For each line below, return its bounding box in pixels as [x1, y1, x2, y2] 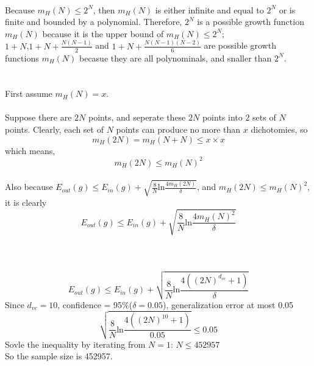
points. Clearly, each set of [5, 123, 104, 136]
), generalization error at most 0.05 [162, 298, 294, 311]
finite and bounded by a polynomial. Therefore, [5, 15, 182, 28]
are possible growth [204, 39, 276, 52]
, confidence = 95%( [57, 298, 133, 311]
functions [5, 51, 39, 64]
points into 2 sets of [202, 111, 276, 124]
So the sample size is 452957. [5, 350, 113, 362]
